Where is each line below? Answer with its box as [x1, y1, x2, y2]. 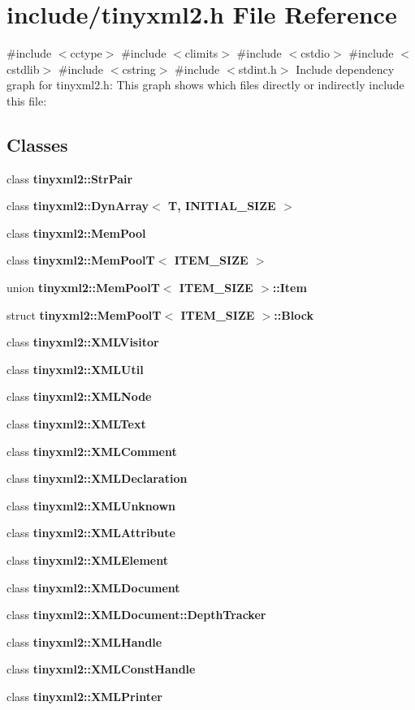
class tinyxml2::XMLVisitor [6, 333, 159, 351]
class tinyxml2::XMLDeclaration [6, 470, 188, 487]
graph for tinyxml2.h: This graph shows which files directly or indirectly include [6, 76, 404, 93]
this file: [6, 92, 47, 109]
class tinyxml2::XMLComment [6, 442, 177, 459]
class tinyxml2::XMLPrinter [6, 687, 162, 704]
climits [184, 45, 218, 62]
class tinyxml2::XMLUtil [6, 360, 144, 377]
